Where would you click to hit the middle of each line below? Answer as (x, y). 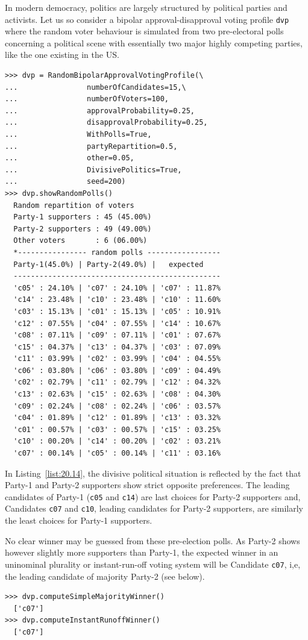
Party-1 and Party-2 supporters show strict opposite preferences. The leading (147, 485)
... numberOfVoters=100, (87, 99)
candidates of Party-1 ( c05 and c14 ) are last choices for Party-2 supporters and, (153, 496)
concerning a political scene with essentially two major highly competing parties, (154, 42)
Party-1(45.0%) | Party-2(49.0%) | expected (108, 264)
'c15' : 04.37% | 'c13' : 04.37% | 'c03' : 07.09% (117, 347)
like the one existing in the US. (62, 55)
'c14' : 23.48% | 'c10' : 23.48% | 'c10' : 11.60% (117, 300)
